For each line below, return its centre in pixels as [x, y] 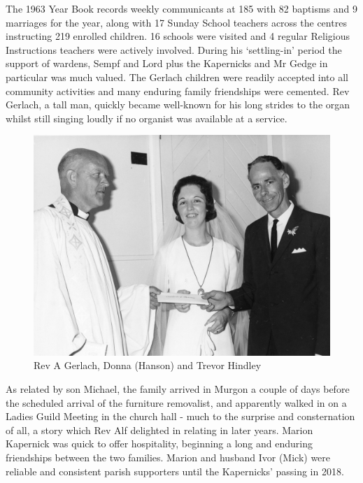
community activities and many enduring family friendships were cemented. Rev [178, 91]
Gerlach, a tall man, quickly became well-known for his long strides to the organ [178, 104]
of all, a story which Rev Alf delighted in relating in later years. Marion [159, 430]
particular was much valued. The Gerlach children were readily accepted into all [177, 77]
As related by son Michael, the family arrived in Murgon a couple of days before [178, 389]
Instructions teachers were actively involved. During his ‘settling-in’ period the [174, 49]
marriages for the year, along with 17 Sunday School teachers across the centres [176, 22]
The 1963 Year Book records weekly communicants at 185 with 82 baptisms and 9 [182, 8]
